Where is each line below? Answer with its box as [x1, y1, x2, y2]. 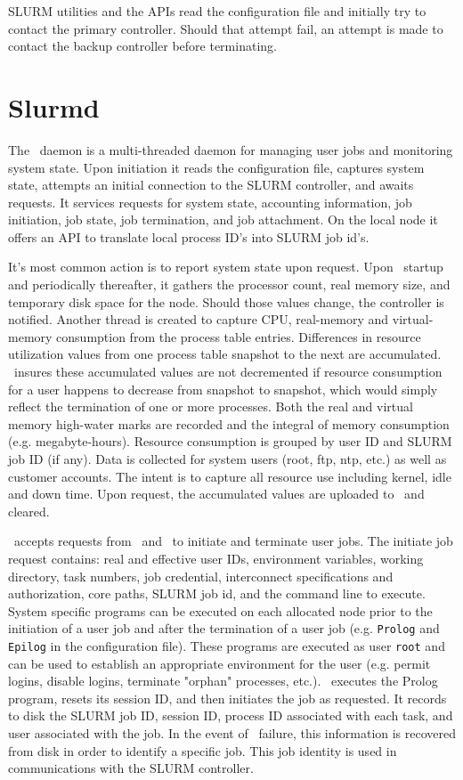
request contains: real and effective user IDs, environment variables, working [8, 548, 424, 567]
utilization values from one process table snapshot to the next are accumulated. [8, 345, 442, 363]
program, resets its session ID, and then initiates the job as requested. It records [8, 688, 447, 707]
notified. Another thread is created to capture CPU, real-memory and [8, 310, 389, 329]
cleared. [8, 501, 50, 520]
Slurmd [8, 88, 100, 125]
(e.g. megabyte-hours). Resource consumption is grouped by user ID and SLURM [8, 432, 452, 451]
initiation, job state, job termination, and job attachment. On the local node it [8, 210, 438, 229]
